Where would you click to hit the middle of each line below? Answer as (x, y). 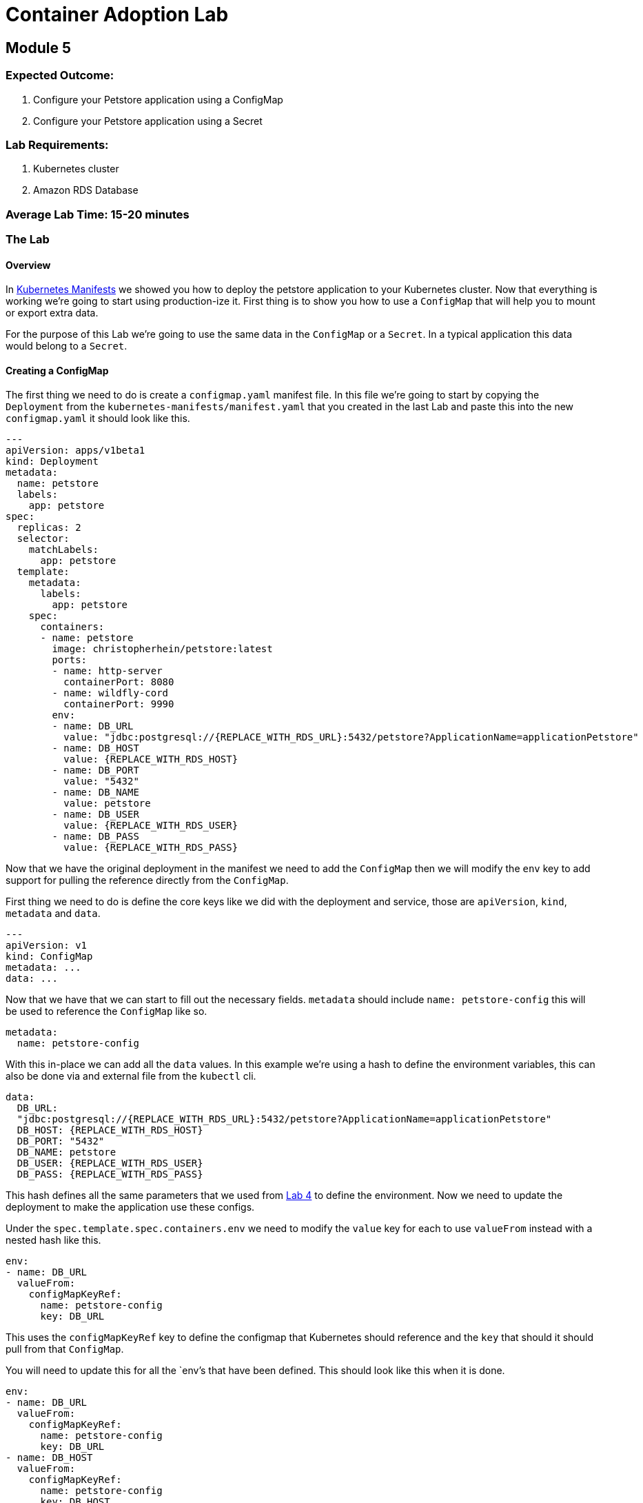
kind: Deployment (52, 462)
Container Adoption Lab (117, 14)
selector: (43, 539)
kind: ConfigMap (49, 957)
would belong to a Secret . (67, 346)
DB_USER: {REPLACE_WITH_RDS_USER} (110, 1163)
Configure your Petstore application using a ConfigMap (158, 99)
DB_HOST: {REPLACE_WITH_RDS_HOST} (110, 1130)
